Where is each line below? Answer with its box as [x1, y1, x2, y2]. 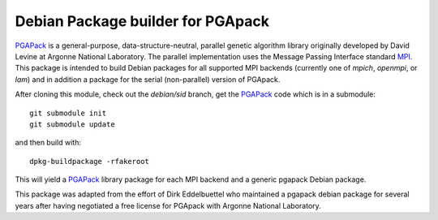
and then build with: [15, 138, 81, 148]
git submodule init [29, 108, 107, 118]
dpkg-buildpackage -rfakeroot [29, 157, 150, 166]
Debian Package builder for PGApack [15, 12, 269, 30]
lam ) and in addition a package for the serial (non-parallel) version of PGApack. [15, 74, 281, 84]
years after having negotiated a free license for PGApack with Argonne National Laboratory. [15, 201, 322, 210]
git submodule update [29, 119, 115, 129]
